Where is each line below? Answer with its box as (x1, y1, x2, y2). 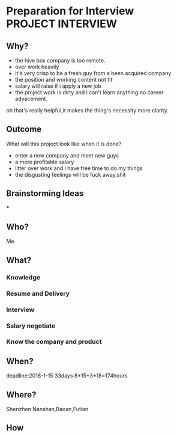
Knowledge (6, 273, 41, 281)
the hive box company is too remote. (14, 57, 106, 64)
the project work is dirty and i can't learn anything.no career (14, 89, 164, 96)
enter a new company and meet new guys (14, 151, 119, 159)
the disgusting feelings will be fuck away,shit (14, 171, 126, 178)
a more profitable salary (14, 158, 74, 165)
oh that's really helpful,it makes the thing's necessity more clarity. (6, 107, 169, 114)
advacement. (14, 95, 48, 102)
